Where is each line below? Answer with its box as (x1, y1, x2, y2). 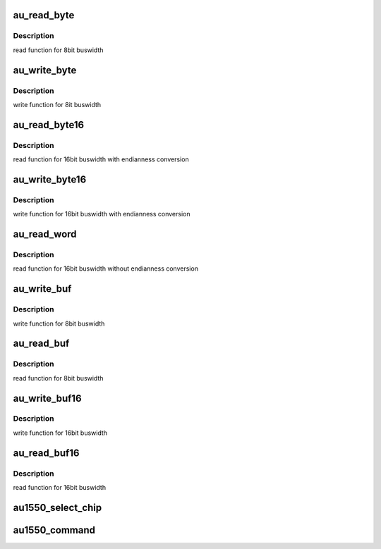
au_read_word (13, 228, 77, 240)
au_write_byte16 (13, 173, 87, 185)
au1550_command (13, 524, 95, 536)
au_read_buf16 (13, 447, 80, 459)
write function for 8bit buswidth (13, 319, 105, 328)
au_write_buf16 (13, 392, 82, 405)
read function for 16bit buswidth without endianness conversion (13, 264, 199, 273)
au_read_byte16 (13, 118, 85, 130)
